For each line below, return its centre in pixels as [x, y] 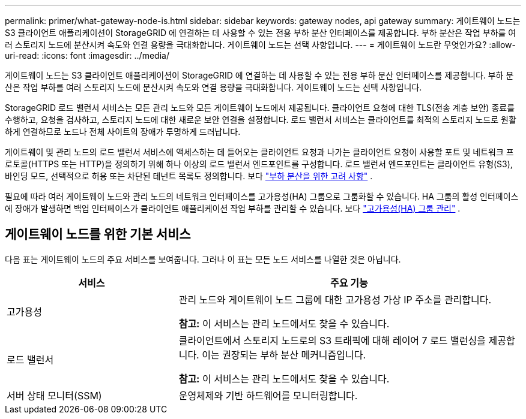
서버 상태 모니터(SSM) [54, 395]
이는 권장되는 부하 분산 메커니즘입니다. [284, 355]
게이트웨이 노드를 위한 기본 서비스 [98, 234]
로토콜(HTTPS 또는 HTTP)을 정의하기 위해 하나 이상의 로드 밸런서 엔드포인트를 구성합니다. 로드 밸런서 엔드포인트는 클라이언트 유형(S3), [259, 164]
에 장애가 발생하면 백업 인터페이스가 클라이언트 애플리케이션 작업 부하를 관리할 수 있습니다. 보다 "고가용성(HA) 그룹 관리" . [233, 208]
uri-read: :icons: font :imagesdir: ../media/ [87, 55]
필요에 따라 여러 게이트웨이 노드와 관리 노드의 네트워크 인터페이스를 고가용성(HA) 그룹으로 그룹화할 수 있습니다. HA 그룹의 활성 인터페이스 [262, 196]
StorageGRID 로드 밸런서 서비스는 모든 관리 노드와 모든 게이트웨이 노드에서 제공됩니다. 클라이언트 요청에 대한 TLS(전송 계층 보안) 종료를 [260, 108]
